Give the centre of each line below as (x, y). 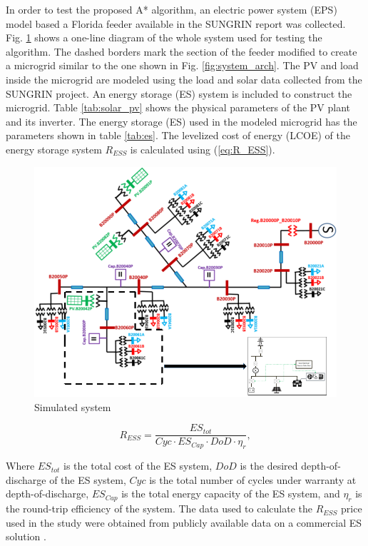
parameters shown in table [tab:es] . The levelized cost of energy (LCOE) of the (178, 135)
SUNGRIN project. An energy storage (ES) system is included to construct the (179, 93)
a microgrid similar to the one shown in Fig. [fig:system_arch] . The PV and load (182, 65)
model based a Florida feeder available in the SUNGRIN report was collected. (176, 23)
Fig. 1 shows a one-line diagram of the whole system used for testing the (164, 37)
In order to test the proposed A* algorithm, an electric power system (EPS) (172, 9)
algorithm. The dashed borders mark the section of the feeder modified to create (182, 51)
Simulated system (73, 406)
